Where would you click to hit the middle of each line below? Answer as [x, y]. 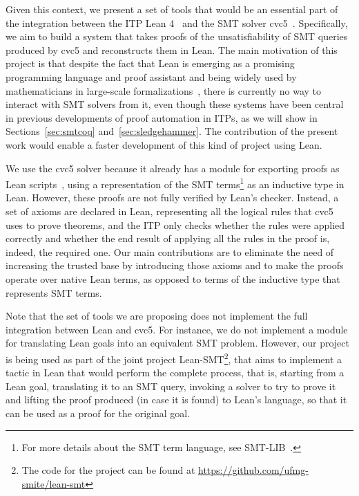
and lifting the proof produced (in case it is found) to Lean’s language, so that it [176, 399]
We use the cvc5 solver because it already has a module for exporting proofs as [173, 168]
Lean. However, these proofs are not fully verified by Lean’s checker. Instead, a [172, 198]
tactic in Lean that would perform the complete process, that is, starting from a [175, 373]
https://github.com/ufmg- [253, 470]
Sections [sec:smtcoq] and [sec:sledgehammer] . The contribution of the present [172, 131]
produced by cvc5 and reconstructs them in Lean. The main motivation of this [172, 49]
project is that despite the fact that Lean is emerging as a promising [150, 63]
